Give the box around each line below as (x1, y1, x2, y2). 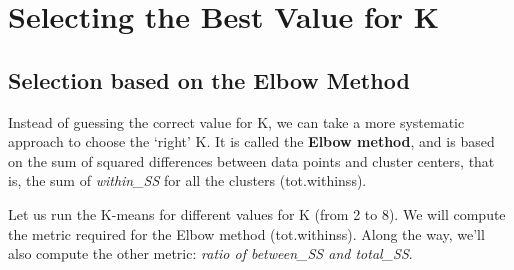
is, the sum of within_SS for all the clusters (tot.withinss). (8, 170, 367, 191)
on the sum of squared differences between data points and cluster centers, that (8, 150, 495, 171)
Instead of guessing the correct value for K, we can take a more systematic (8, 111, 465, 132)
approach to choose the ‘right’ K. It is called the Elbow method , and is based (8, 131, 495, 152)
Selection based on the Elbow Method (8, 64, 410, 95)
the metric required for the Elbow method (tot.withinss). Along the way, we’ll (8, 223, 485, 244)
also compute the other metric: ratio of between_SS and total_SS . (8, 243, 413, 264)
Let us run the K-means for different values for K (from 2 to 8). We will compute (8, 203, 506, 224)
